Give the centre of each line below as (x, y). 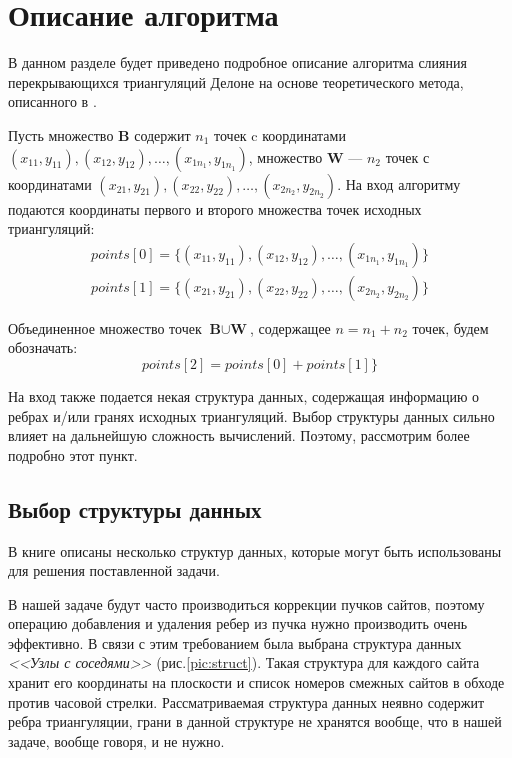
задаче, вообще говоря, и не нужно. (116, 740)
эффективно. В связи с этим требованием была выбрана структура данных (235, 642)
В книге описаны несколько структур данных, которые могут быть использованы (255, 550)
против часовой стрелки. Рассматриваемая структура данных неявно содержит (246, 701)
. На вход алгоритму (399, 183)
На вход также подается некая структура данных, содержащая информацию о (244, 395)
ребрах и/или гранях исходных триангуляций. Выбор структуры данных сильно (251, 415)
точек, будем (450, 327)
